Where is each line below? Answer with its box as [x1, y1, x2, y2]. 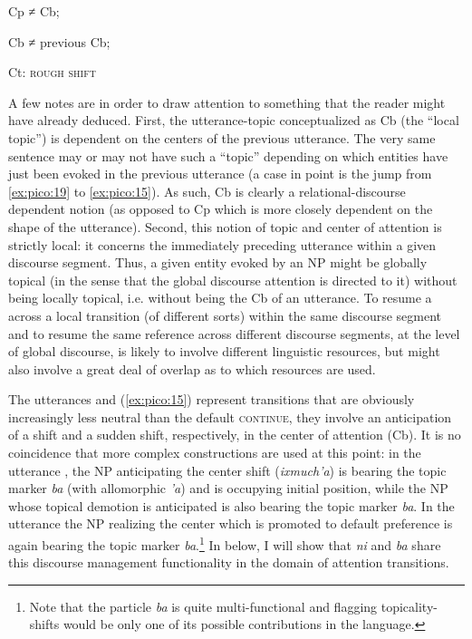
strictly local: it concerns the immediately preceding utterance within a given [8, 235, 437, 254]
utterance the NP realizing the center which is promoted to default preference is [8, 514, 453, 533]
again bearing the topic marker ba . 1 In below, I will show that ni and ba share [8, 533, 441, 554]
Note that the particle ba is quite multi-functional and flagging [29, 596, 378, 615]
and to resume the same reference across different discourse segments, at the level [8, 324, 460, 343]
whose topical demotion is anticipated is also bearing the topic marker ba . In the [8, 496, 455, 515]
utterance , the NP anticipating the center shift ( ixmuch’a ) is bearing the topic [8, 460, 447, 479]
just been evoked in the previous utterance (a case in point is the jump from [8, 164, 432, 183]
